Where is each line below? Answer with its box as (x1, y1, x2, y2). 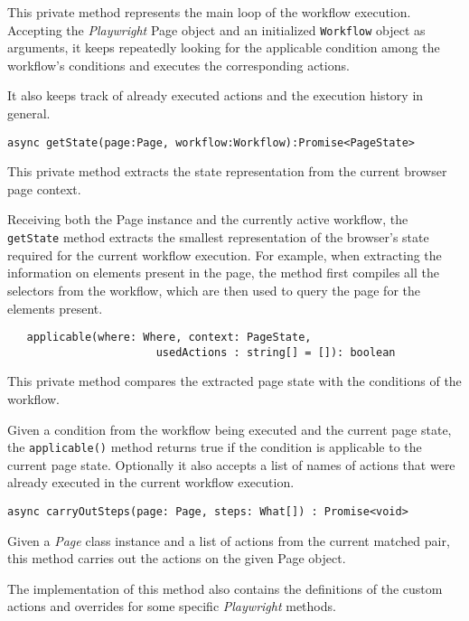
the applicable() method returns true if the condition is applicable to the (7, 438, 422, 456)
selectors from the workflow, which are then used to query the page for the (7, 280, 420, 299)
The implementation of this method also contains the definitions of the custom (7, 579, 443, 597)
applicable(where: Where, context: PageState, (26, 331, 312, 344)
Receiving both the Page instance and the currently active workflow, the (7, 210, 408, 229)
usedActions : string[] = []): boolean (155, 345, 396, 359)
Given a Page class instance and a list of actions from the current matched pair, (7, 531, 450, 550)
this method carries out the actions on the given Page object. (7, 549, 346, 568)
